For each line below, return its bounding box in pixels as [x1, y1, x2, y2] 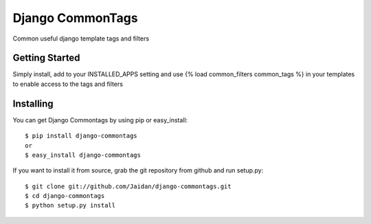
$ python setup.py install [25, 201, 116, 210]
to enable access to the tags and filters [12, 80, 124, 88]
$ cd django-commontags [25, 192, 105, 200]
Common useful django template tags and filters [12, 34, 150, 43]
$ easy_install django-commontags [25, 151, 141, 159]
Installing [12, 98, 54, 109]
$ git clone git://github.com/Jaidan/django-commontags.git [25, 182, 232, 190]
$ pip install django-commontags [25, 132, 137, 140]
